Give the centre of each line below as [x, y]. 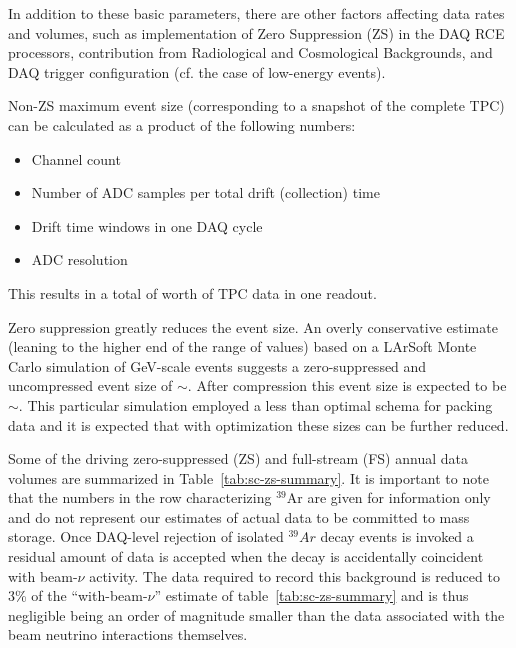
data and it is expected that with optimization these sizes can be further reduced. [258, 424]
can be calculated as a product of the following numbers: [182, 124]
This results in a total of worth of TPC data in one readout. [192, 292]
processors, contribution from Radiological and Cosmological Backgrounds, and [250, 52]
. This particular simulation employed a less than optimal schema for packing [255, 404]
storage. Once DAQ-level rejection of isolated [146, 536]
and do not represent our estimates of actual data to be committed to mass [239, 516]
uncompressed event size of [90, 385]
